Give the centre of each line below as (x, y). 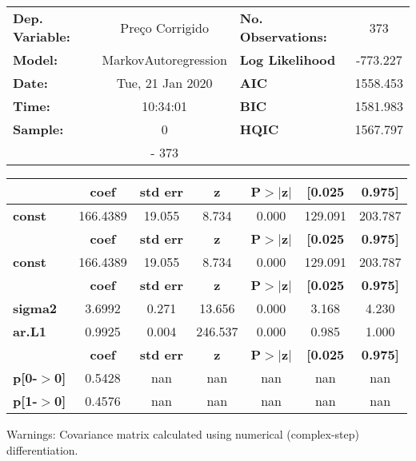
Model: (36, 60)
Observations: (283, 36)
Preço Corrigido (164, 27)
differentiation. (42, 449)
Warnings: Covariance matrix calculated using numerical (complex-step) (183, 434)
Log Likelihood (288, 60)
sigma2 (35, 308)
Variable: (42, 36)
